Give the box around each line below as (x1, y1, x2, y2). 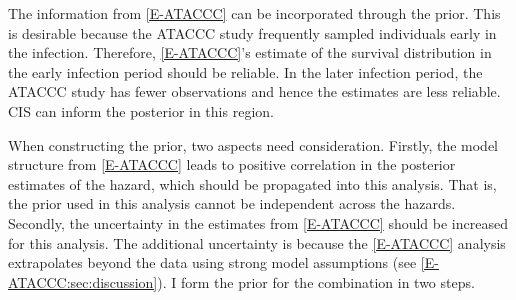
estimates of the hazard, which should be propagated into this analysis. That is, (8, 173, 497, 194)
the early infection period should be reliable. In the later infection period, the (8, 61, 483, 82)
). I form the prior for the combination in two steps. (157, 271, 475, 292)
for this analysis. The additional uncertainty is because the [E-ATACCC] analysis (8, 232, 506, 253)
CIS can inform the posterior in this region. (8, 100, 274, 121)
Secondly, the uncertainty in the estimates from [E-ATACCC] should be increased (8, 212, 508, 233)
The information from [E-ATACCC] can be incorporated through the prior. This (8, 3, 501, 23)
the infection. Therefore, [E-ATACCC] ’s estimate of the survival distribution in (8, 42, 492, 63)
